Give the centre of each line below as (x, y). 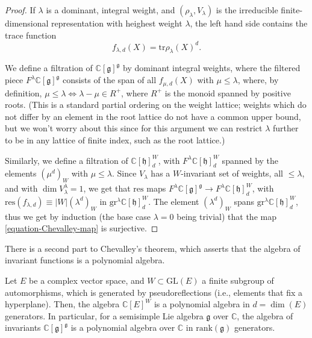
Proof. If (20, 10)
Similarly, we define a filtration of (67, 160)
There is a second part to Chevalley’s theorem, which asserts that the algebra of (153, 248)
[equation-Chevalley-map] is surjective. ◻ (82, 228)
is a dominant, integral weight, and (111, 10)
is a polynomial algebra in (202, 304)
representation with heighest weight (117, 23)
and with (21, 188)
